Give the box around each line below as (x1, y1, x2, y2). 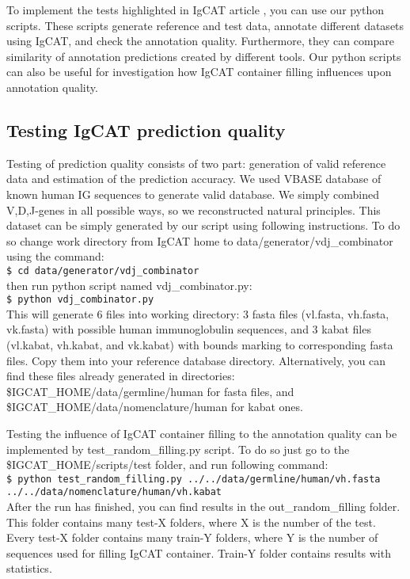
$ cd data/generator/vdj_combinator (6, 265, 199, 276)
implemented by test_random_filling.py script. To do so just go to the (6, 440, 350, 457)
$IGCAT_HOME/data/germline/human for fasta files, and (6, 383, 294, 399)
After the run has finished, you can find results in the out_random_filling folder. (6, 498, 401, 515)
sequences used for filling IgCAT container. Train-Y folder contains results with (6, 544, 391, 561)
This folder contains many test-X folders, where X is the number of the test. (6, 513, 376, 530)
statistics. (6, 560, 52, 577)
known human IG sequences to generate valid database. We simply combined (6, 185, 379, 202)
